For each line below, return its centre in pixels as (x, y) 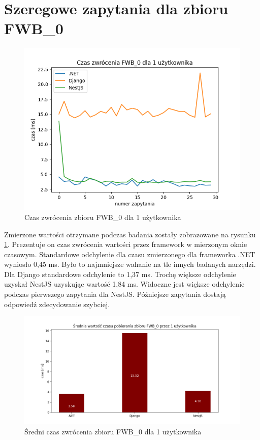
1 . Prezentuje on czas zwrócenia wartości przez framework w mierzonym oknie (126, 244)
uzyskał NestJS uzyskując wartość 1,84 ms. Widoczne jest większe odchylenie (124, 284)
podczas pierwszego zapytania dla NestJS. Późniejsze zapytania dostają (115, 294)
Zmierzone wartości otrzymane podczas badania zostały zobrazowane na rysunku (130, 234)
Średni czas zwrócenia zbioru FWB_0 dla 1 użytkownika (113, 431)
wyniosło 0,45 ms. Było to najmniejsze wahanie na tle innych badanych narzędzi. (130, 264)
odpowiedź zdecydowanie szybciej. (57, 304)
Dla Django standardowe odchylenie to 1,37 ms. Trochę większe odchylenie (120, 274)
